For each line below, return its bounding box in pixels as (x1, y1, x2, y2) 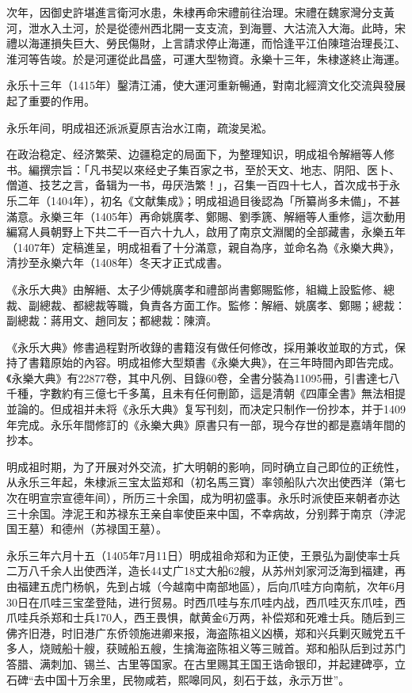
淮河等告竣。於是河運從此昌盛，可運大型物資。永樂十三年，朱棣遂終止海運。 (6, 50, 406, 67)
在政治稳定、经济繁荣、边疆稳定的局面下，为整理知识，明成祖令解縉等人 (6, 146, 383, 162)
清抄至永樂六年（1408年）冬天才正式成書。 (6, 254, 228, 271)
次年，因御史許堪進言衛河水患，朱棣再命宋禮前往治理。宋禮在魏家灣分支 (6, 4, 383, 20)
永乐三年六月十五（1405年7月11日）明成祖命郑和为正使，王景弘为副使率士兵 (6, 546, 400, 563)
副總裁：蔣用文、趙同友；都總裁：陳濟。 (6, 312, 217, 329)
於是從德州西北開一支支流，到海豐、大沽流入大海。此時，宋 (94, 19, 406, 36)
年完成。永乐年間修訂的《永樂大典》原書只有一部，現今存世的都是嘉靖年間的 (6, 416, 406, 432)
